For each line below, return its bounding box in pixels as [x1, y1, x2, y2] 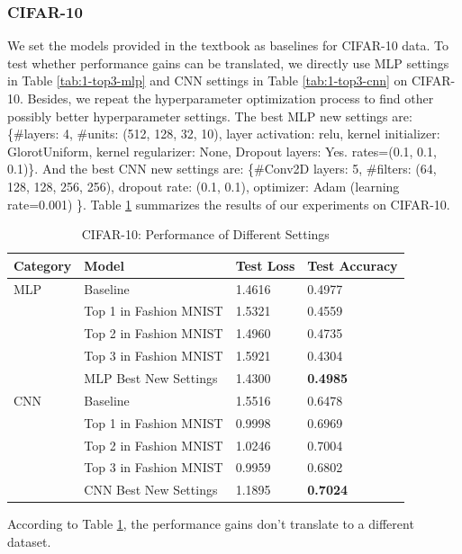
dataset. [7, 532, 51, 550]
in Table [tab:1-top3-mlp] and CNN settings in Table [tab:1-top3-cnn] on [7, 71, 408, 90]
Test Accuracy [307, 255, 398, 274]
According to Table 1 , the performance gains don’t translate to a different [7, 514, 414, 533]
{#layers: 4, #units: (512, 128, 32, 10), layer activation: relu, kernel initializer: [7, 124, 440, 143]
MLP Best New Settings [84, 368, 218, 387]
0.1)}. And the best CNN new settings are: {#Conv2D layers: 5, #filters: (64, [7, 159, 437, 178]
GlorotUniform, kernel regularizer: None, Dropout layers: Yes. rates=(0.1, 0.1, [7, 141, 437, 160]
